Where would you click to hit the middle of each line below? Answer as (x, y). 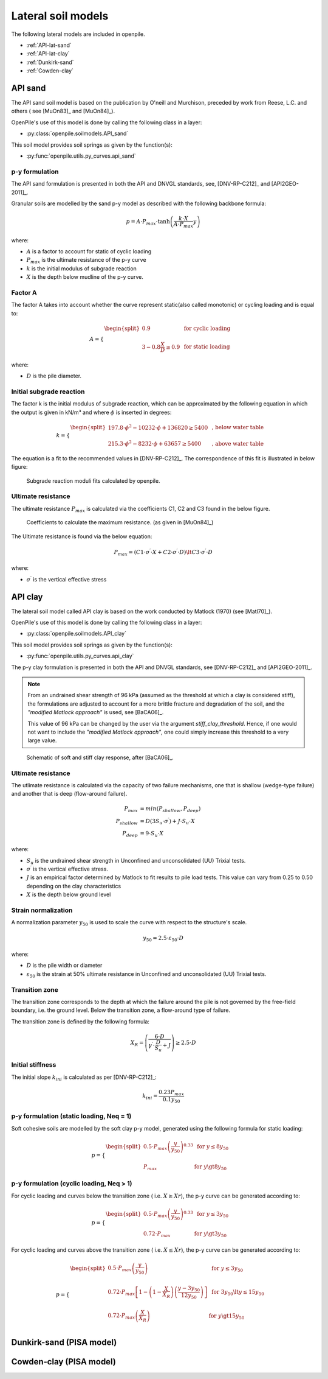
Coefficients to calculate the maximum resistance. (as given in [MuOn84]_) (120, 522)
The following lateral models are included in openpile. (78, 34)
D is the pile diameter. (54, 376)
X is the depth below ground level (69, 894)
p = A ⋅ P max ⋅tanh (148, 222)
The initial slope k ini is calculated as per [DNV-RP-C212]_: (84, 1078)
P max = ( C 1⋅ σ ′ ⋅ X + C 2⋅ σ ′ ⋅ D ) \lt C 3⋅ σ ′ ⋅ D (163, 553)
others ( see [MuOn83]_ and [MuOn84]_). (63, 111)
